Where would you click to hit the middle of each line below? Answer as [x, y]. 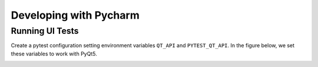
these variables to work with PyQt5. [54, 54]
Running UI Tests [45, 31]
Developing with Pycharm [75, 15]
